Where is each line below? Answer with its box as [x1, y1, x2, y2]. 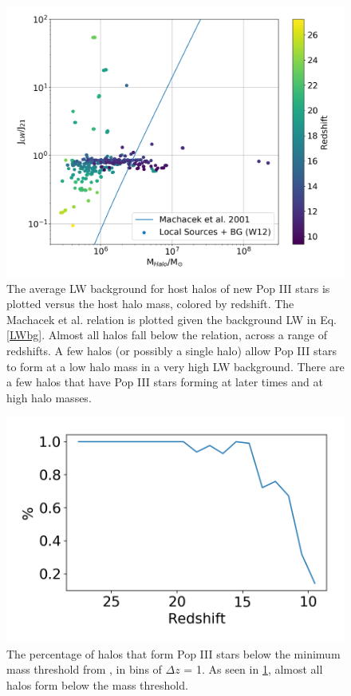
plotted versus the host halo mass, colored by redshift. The [6, 295, 294, 312]
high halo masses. [6, 389, 92, 405]
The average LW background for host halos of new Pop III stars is [6, 279, 330, 296]
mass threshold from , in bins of [6, 661, 162, 678]
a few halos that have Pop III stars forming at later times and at [6, 374, 323, 390]
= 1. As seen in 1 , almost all [183, 661, 323, 678]
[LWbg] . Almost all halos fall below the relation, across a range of [6, 326, 327, 343]
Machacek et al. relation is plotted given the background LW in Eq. [6, 310, 337, 327]
